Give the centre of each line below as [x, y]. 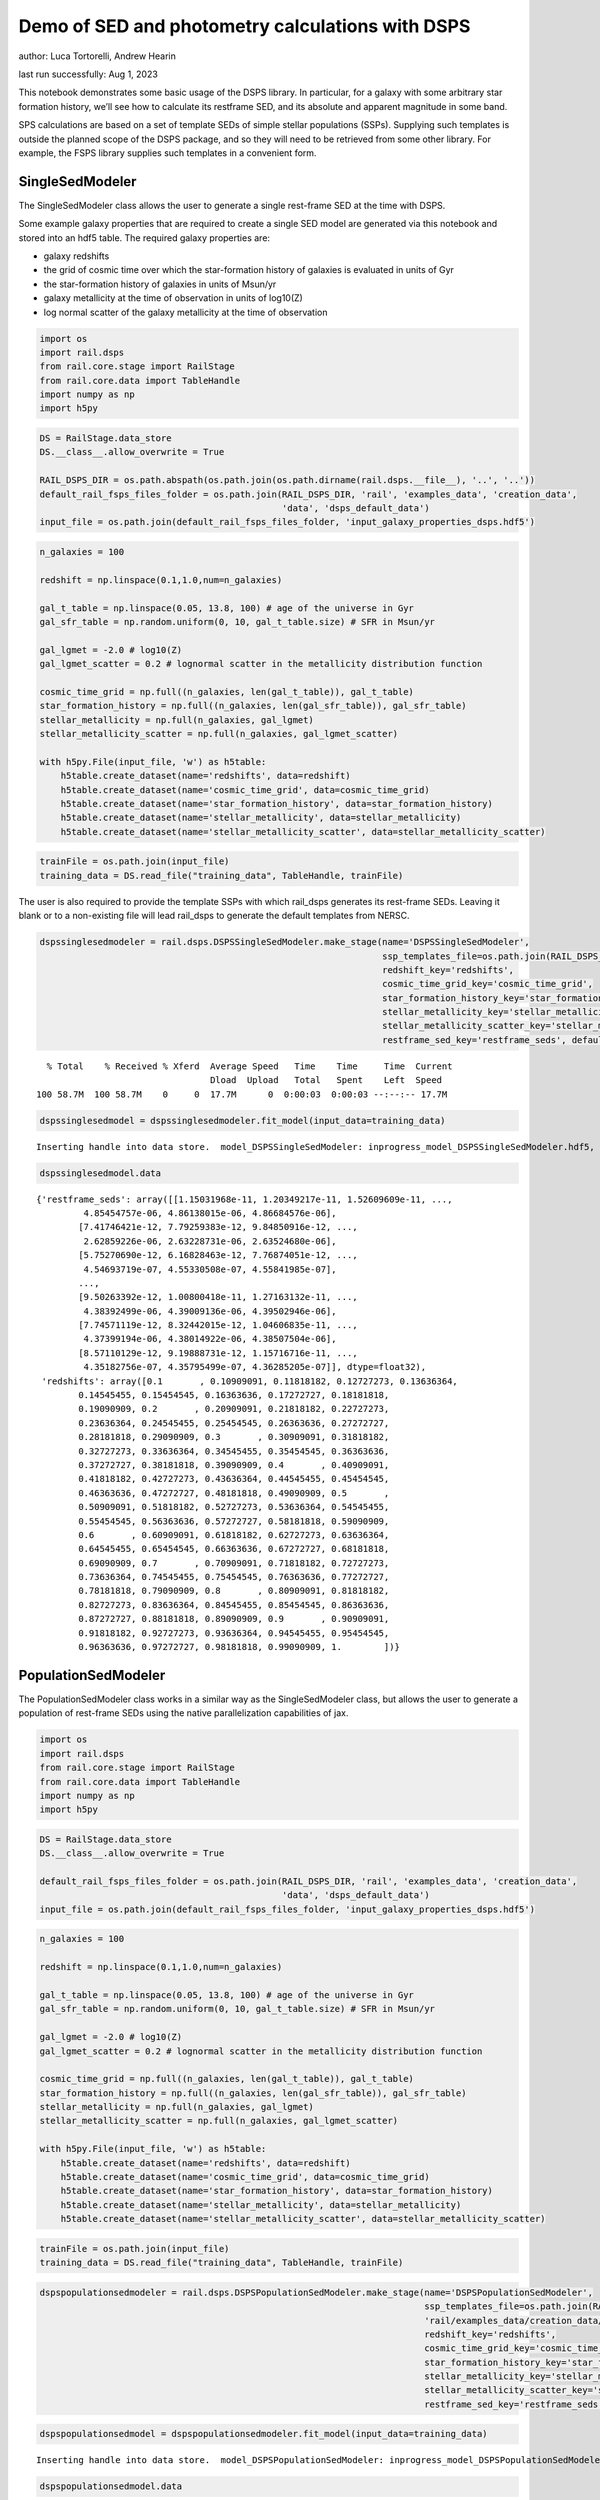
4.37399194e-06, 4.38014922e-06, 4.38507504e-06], [210, 1339]
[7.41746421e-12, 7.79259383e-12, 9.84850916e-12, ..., [218, 1227]
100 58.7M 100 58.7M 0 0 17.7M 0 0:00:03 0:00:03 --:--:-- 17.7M [242, 1094]
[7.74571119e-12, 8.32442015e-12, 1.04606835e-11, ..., [218, 1325]
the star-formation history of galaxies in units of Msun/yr [160, 284]
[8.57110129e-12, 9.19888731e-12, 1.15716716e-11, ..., [218, 1353]
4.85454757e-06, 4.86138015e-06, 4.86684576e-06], [210, 1213]
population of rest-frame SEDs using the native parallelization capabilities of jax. [183, 1713]
